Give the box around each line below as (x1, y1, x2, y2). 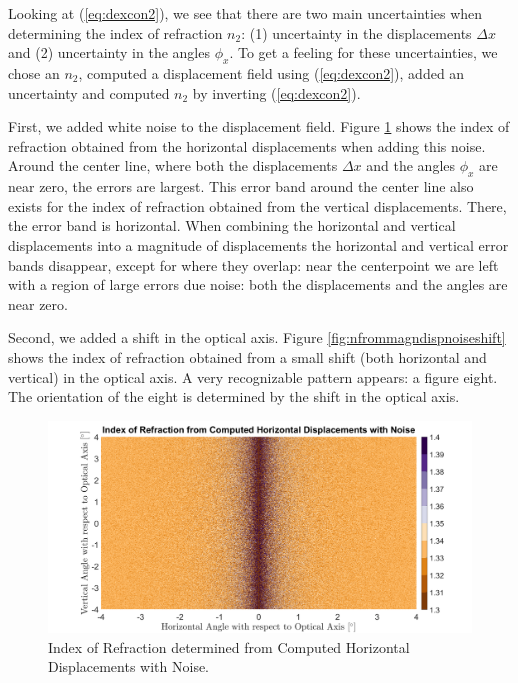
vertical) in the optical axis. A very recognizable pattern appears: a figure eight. (8, 366, 498, 387)
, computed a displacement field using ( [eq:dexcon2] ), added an (78, 62, 465, 83)
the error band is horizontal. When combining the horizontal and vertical (8, 215, 456, 236)
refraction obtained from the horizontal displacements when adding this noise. (8, 135, 486, 156)
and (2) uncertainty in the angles (8, 42, 210, 63)
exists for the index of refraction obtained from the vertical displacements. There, (8, 195, 507, 216)
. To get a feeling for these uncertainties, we (229, 42, 498, 63)
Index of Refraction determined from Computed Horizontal (48, 636, 410, 657)
